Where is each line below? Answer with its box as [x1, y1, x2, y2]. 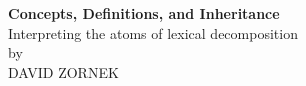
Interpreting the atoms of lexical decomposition [8, 22, 298, 43]
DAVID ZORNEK [8, 61, 119, 82]
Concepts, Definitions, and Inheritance [8, 3, 280, 23]
